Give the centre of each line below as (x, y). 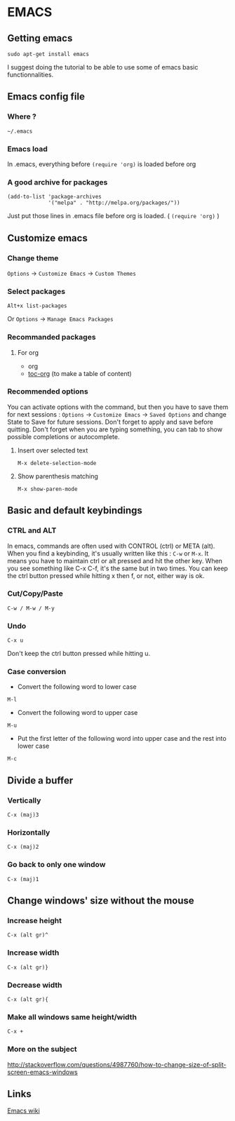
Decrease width (35, 985)
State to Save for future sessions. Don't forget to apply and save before (110, 422)
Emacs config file (46, 96)
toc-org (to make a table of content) (80, 373)
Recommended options (48, 391)
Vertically (24, 800)
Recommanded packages (52, 337)
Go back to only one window (56, 865)
